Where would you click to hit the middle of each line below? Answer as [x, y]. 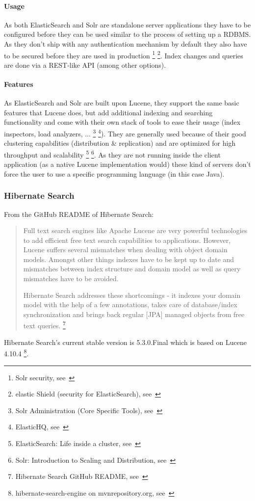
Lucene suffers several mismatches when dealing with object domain [125, 250]
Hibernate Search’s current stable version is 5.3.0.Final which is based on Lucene [125, 342]
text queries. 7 [44, 325]
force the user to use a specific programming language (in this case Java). [114, 173]
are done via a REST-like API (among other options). [85, 65]
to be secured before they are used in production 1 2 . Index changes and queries [124, 54]
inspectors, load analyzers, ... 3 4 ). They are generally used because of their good [125, 133]
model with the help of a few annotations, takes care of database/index [130, 304]
